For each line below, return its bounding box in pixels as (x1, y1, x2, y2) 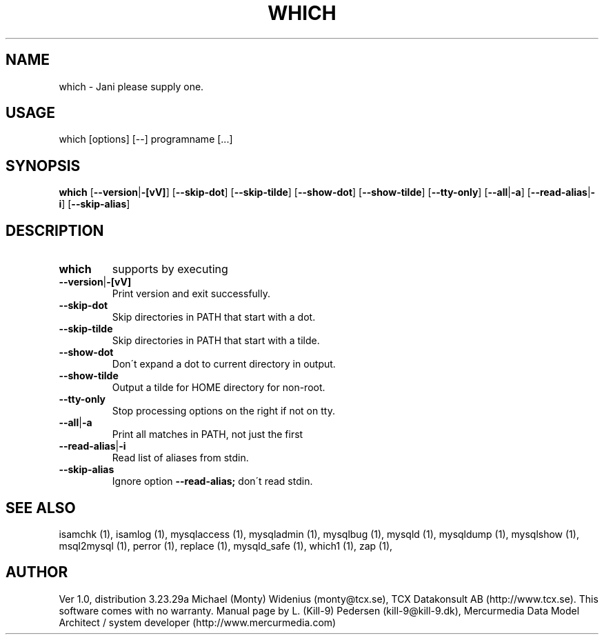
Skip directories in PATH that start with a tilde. (112, 334, 320, 347)
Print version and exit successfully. (112, 288, 270, 300)
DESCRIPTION (6, 221, 104, 239)
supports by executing (112, 262, 228, 277)
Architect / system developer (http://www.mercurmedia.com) (59, 616, 336, 628)
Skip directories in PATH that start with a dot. (112, 311, 316, 323)
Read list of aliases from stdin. (112, 452, 249, 464)
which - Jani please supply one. (59, 80, 204, 92)
